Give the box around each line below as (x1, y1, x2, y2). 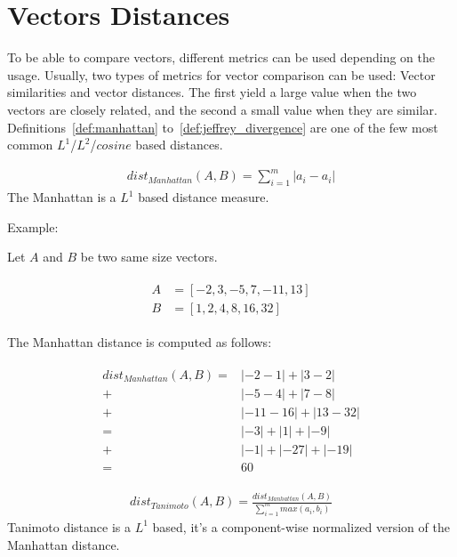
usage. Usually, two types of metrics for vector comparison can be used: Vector (7, 65, 436, 84)
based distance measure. (138, 188, 269, 206)
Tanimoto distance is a (7, 517, 131, 536)
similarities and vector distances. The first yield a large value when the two (7, 83, 417, 101)
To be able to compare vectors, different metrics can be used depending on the (7, 48, 436, 67)
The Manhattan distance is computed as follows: (7, 332, 272, 351)
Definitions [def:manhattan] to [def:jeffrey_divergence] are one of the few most (7, 117, 438, 136)
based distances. (135, 135, 223, 154)
